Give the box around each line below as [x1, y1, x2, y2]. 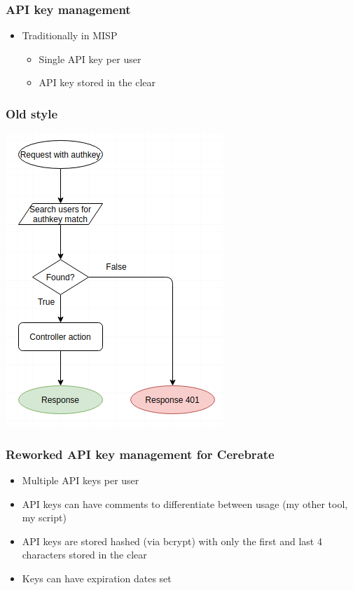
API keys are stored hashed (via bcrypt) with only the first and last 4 [22, 533, 322, 548]
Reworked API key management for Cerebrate [6, 445, 275, 462]
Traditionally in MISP [22, 28, 118, 43]
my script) [22, 510, 67, 525]
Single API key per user [39, 51, 141, 66]
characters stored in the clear [22, 547, 147, 562]
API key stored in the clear [39, 75, 155, 90]
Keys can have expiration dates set [22, 571, 172, 585]
